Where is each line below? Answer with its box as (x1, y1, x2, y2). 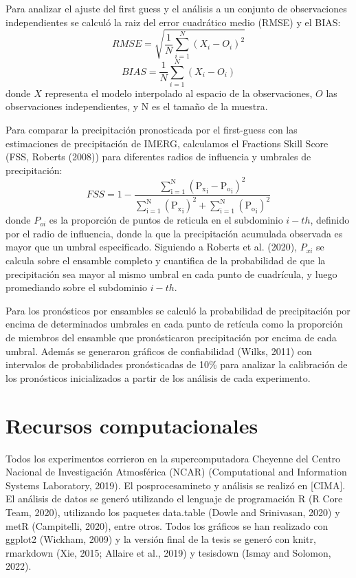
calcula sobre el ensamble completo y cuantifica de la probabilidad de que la (5, 253, 326, 268)
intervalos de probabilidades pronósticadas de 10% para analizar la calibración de (5, 357, 348, 372)
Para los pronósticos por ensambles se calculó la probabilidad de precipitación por (5, 303, 351, 317)
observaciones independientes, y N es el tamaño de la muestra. (5, 99, 268, 114)
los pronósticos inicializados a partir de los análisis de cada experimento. (5, 370, 311, 385)
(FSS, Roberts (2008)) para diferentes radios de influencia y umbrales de (5, 149, 311, 164)
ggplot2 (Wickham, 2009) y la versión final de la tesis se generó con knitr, (5, 532, 316, 546)
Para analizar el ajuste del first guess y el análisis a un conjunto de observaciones (5, 1, 347, 15)
